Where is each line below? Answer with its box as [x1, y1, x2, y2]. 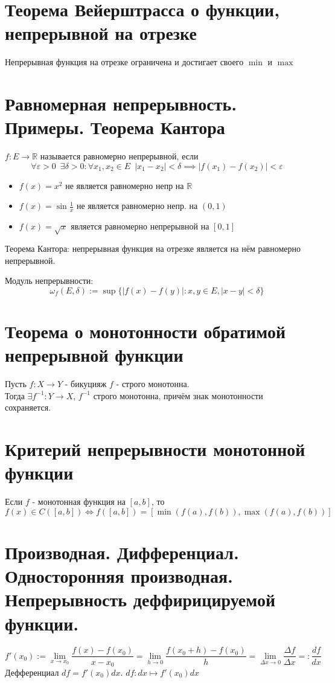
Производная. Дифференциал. [5, 539, 239, 564]
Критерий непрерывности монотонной [5, 437, 305, 461]
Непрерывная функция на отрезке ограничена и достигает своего [5, 56, 244, 68]
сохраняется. [5, 401, 51, 414]
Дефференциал [5, 665, 59, 678]
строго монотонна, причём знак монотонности [93, 389, 263, 402]
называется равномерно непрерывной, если [40, 150, 199, 162]
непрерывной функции [5, 342, 183, 367]
